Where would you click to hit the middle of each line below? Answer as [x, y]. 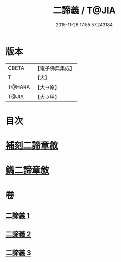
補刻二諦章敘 [32, 146]
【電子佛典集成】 [55, 68]
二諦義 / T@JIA [84, 10]
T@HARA [19, 87]
